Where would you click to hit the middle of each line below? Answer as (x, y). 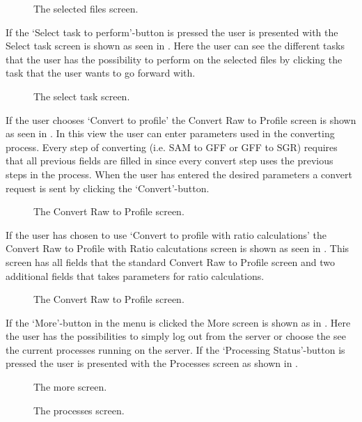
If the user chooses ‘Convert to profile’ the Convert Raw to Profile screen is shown (181, 119)
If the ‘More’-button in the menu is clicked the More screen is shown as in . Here (178, 322)
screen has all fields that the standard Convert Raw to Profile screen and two (171, 261)
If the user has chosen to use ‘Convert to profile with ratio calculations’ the (166, 234)
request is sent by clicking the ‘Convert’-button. (108, 188)
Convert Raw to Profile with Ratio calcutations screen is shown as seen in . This (178, 248)
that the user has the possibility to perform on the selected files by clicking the (174, 59)
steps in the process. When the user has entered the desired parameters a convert (179, 174)
